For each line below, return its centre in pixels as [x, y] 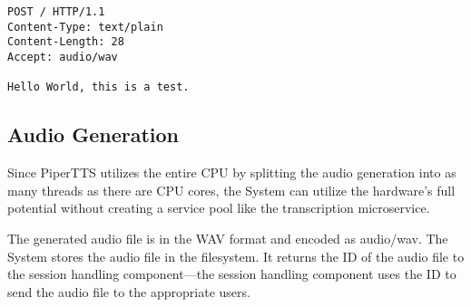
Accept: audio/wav [63, 57]
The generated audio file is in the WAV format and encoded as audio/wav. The [228, 238]
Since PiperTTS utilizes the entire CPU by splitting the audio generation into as [232, 173]
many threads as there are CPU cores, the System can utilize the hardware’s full [231, 190]
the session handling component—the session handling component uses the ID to [232, 274]
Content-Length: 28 [66, 42]
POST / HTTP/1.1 [56, 12]
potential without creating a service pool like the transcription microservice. [219, 208]
